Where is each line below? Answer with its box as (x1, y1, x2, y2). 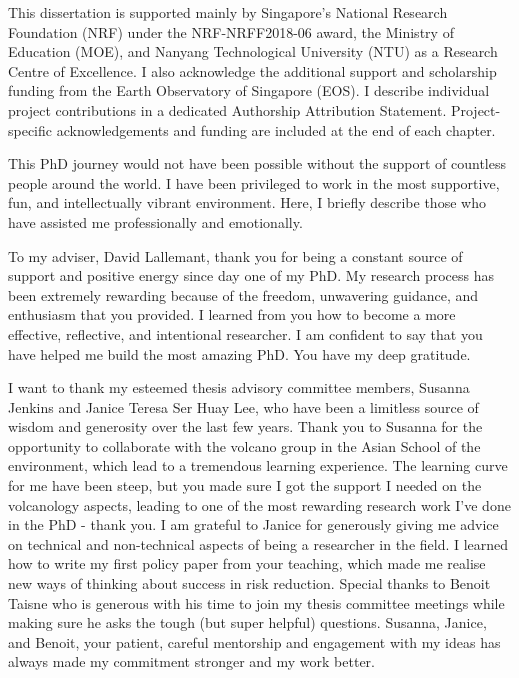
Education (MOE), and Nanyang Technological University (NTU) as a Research (8, 41, 498, 62)
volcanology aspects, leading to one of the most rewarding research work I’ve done (8, 494, 511, 515)
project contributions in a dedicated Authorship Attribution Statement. (8, 99, 447, 120)
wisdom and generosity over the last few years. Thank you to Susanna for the (8, 416, 483, 437)
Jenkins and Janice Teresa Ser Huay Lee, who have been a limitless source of (8, 396, 479, 417)
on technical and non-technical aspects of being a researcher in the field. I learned (8, 533, 509, 554)
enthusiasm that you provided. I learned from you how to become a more (8, 304, 456, 325)
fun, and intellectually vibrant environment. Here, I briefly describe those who (8, 192, 486, 213)
